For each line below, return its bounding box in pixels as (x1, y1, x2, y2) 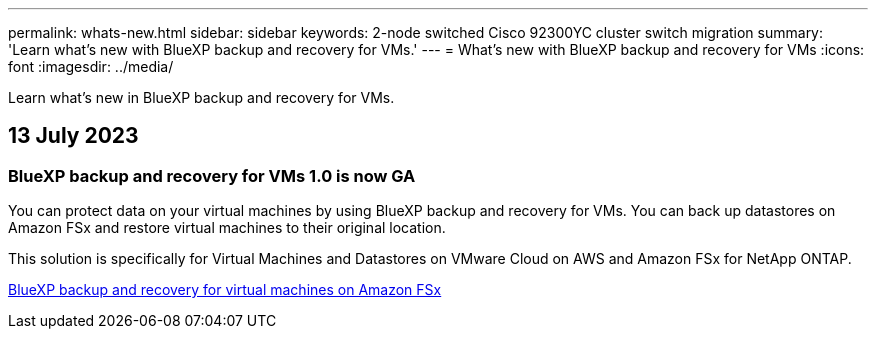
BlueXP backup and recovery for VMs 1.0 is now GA (8, 165, 416, 186)
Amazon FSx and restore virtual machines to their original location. (8, 219, 446, 237)
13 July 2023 (8, 123, 139, 149)
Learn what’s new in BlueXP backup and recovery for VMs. (8, 89, 395, 106)
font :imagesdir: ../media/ (8, 58, 174, 75)
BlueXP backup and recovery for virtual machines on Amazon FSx (8, 281, 442, 299)
